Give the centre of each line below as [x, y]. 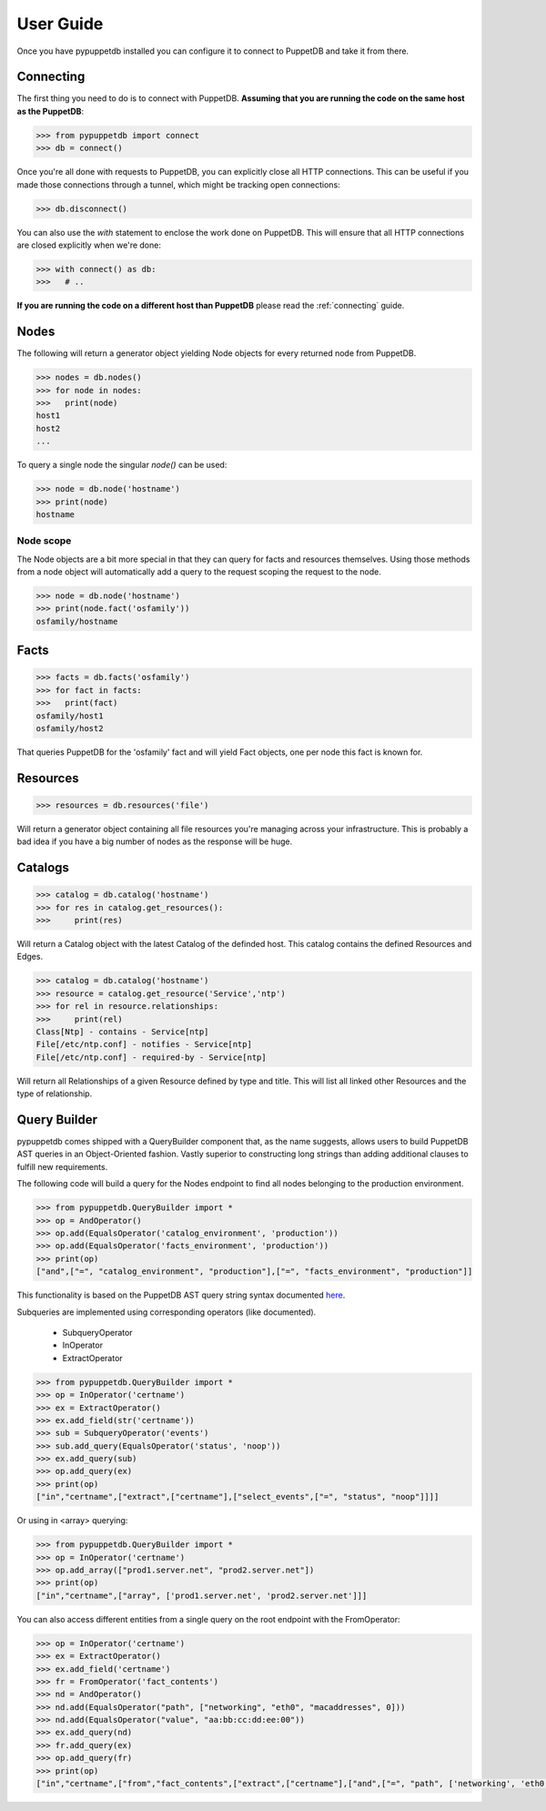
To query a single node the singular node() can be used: [122, 465]
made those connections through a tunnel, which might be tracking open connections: [178, 184]
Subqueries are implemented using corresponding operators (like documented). [167, 1312]
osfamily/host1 [70, 716]
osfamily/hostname [77, 621]
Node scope [44, 541]
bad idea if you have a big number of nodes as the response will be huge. [155, 841]
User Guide [60, 24]
